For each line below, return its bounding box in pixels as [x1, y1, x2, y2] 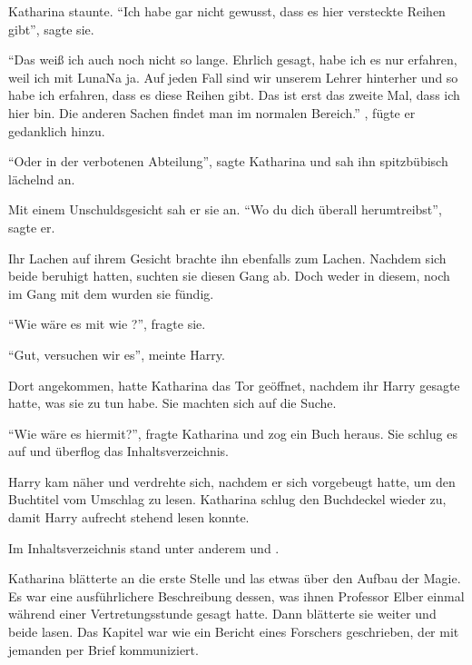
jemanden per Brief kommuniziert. [8, 640, 199, 659]
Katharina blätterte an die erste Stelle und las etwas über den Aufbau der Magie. [8, 569, 461, 588]
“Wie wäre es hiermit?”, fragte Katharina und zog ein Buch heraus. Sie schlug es [8, 423, 457, 442]
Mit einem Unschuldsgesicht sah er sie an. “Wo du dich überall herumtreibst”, [8, 200, 442, 219]
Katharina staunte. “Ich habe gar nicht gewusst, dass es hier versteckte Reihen [8, 2, 446, 20]
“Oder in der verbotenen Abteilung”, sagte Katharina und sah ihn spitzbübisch [8, 152, 448, 171]
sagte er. [8, 217, 55, 236]
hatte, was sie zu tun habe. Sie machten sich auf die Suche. [8, 393, 337, 412]
